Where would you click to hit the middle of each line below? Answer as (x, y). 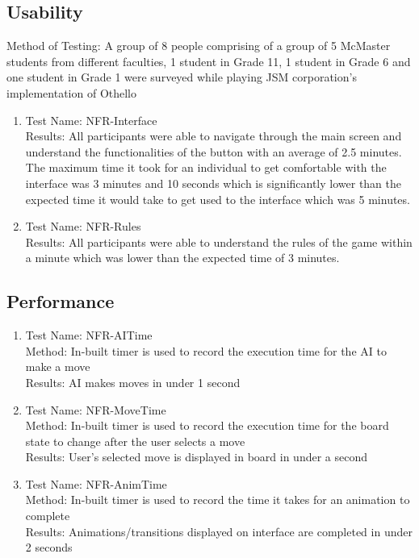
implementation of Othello (72, 92)
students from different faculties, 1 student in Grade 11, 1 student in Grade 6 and (209, 61)
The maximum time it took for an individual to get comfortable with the (206, 167)
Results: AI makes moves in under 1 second (133, 382)
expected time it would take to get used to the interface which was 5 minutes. (218, 199)
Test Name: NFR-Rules (83, 226)
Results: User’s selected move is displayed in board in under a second (197, 457)
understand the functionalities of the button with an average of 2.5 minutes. (214, 151)
